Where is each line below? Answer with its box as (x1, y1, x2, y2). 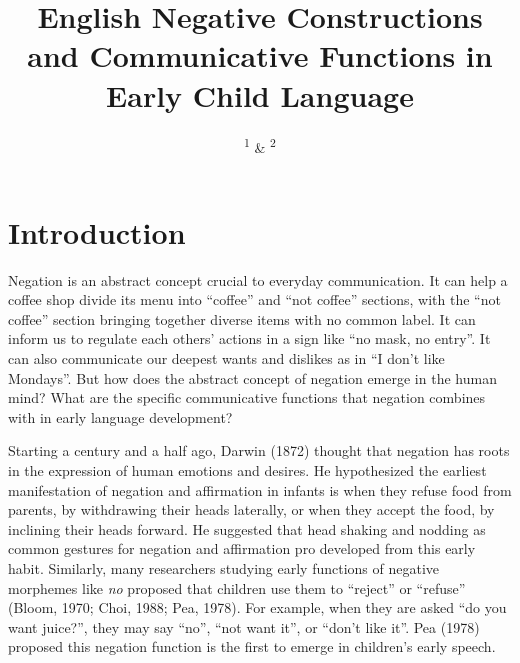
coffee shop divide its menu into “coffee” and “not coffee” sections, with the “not (8, 289, 501, 310)
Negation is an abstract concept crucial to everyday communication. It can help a (8, 269, 508, 290)
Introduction (8, 211, 186, 252)
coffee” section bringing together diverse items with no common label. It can (8, 308, 476, 329)
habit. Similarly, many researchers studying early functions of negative (8, 558, 440, 578)
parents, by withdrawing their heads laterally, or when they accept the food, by (8, 499, 495, 520)
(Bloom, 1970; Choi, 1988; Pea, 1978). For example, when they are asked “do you (8, 597, 507, 618)
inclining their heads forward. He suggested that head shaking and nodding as (8, 518, 486, 539)
